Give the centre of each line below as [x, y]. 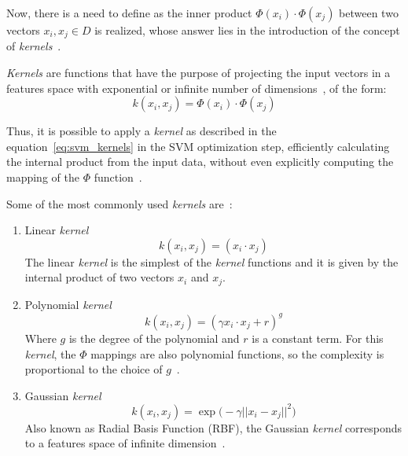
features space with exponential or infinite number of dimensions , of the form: [197, 88]
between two [369, 13]
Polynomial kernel [68, 304]
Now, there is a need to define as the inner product [129, 13]
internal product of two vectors [99, 277]
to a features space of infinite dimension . [125, 443]
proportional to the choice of [94, 369]
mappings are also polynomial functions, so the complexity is [237, 353]
